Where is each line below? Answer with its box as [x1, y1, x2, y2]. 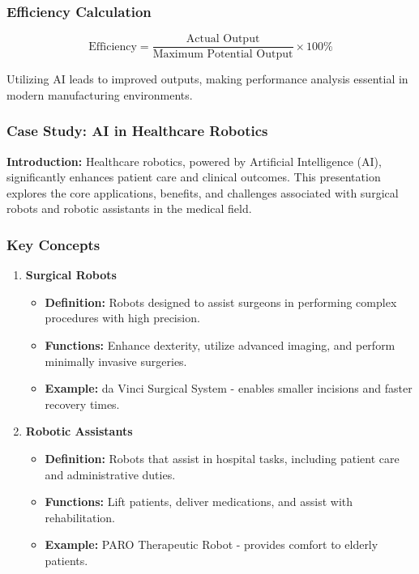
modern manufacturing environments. [6, 86, 193, 103]
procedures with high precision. [45, 309, 200, 326]
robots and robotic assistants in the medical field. [6, 200, 252, 217]
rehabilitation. [45, 508, 116, 525]
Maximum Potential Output [152, 49, 293, 61]
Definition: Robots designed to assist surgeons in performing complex [45, 293, 397, 310]
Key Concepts [6, 234, 100, 254]
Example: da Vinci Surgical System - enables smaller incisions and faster [45, 380, 413, 397]
